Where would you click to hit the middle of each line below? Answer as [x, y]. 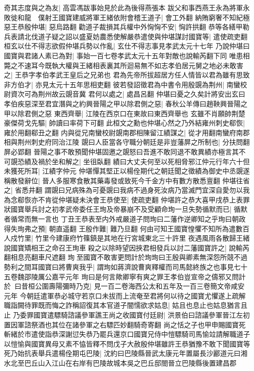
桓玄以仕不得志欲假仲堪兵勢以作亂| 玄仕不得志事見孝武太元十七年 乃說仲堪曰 [127, 46]
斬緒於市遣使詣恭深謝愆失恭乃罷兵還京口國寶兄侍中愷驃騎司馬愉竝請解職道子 [127, 334]
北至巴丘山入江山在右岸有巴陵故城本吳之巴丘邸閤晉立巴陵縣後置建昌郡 [123, 362]
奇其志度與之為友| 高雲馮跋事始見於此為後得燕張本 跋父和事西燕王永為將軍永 [127, 7]
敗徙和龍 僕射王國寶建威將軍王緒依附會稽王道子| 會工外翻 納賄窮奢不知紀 [124, 17]
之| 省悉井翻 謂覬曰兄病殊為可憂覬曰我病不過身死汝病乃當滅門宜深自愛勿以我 [127, 190]
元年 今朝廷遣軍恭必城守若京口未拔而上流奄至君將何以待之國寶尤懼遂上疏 [121, 295]
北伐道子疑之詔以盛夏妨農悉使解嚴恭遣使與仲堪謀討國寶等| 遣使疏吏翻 [136, 36]
